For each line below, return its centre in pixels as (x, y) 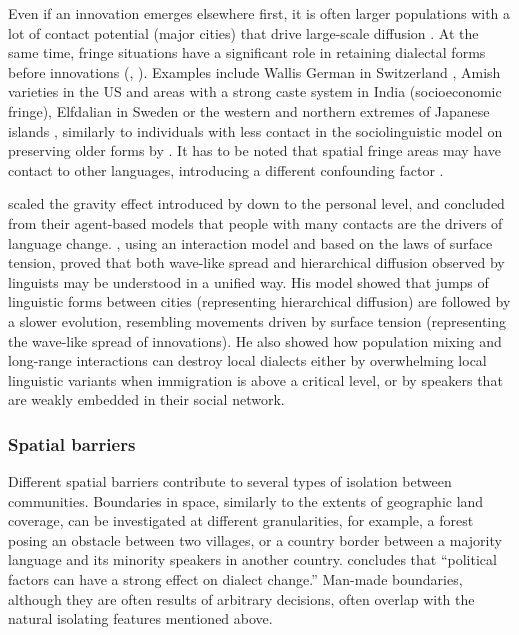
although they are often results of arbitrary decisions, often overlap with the (241, 598)
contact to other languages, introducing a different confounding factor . (226, 169)
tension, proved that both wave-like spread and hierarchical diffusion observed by (256, 262)
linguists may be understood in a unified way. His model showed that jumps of (248, 281)
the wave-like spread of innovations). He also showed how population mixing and (255, 340)
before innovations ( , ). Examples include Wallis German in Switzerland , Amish (254, 71)
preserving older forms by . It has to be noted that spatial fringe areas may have (254, 150)
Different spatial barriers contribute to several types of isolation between (230, 481)
